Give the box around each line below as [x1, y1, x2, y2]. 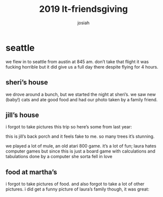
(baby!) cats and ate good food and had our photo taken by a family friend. [5, 96, 158, 102]
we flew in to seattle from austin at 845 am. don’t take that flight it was [5, 58, 149, 65]
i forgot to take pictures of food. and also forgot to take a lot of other [5, 181, 145, 187]
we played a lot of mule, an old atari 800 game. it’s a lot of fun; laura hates [5, 143, 157, 149]
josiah [77, 20, 90, 26]
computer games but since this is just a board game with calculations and [5, 148, 156, 154]
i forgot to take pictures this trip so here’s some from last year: [5, 124, 132, 130]
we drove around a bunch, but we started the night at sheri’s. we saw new [5, 91, 156, 97]
